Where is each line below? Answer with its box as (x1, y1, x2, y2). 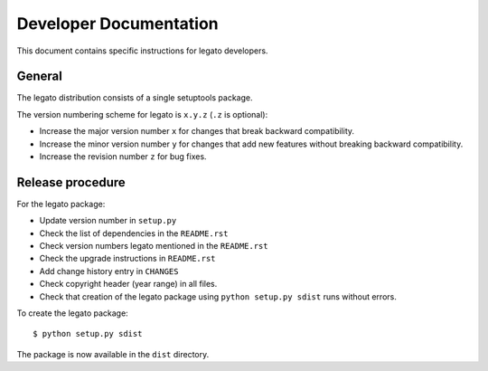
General (16, 69, 63, 84)
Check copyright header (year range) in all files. (39, 279, 218, 290)
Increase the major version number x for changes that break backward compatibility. (39, 126, 355, 137)
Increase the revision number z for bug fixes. (39, 151, 207, 162)
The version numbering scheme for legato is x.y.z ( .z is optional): (16, 109, 268, 119)
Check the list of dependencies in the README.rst (39, 227, 229, 239)
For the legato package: (16, 198, 106, 209)
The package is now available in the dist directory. (16, 348, 210, 359)
